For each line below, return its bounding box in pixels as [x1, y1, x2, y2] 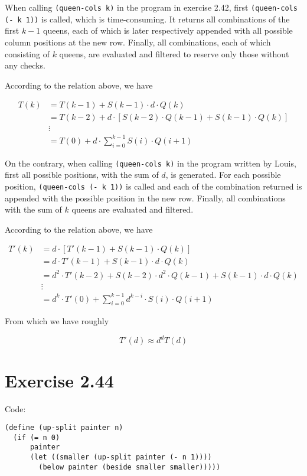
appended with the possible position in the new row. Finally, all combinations [5, 191, 286, 204]
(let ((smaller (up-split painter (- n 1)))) [30, 453, 212, 462]
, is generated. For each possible [165, 168, 281, 181]
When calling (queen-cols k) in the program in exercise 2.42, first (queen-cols [5, 1, 298, 13]
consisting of [5, 47, 50, 60]
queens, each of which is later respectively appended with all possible [43, 24, 293, 37]
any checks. [5, 59, 45, 71]
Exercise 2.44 [5, 368, 114, 392]
